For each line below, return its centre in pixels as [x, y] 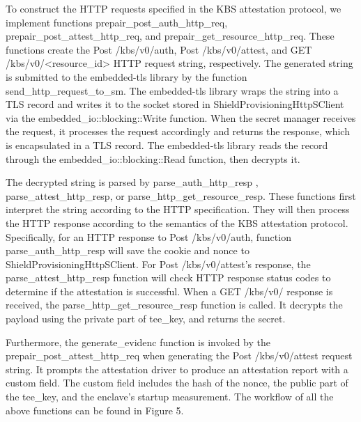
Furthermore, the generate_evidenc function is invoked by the [138, 342]
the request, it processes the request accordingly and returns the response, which [178, 131]
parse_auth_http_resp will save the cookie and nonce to [128, 250]
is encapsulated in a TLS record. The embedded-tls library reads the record [167, 144]
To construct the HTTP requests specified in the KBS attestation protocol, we [174, 8]
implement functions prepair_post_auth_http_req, [117, 22]
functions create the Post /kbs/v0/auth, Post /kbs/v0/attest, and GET [159, 49]
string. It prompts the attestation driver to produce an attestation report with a [177, 369]
